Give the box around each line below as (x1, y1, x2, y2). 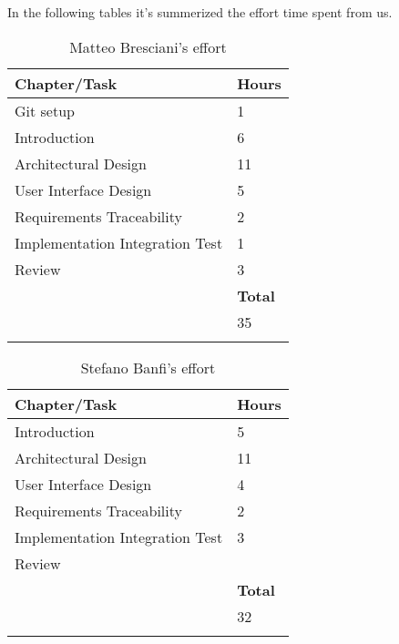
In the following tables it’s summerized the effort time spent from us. (7, 3, 393, 21)
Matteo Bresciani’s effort (69, 36, 227, 57)
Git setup (15, 99, 75, 121)
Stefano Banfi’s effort (80, 356, 216, 378)
